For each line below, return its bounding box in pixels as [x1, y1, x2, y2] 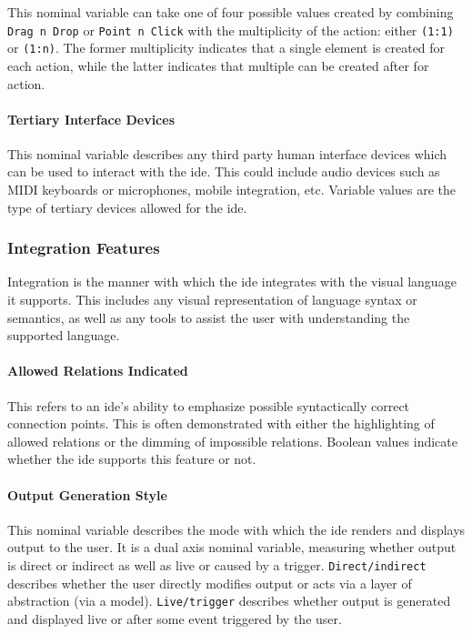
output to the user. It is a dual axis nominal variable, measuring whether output [7, 538, 457, 557]
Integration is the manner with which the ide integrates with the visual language [7, 272, 457, 291]
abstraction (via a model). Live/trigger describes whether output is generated [7, 591, 451, 610]
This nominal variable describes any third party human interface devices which [7, 144, 447, 163]
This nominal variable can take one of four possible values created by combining [7, 3, 454, 21]
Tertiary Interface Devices [7, 109, 176, 128]
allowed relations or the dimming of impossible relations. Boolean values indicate [7, 431, 457, 450]
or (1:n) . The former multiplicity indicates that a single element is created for [7, 38, 446, 57]
